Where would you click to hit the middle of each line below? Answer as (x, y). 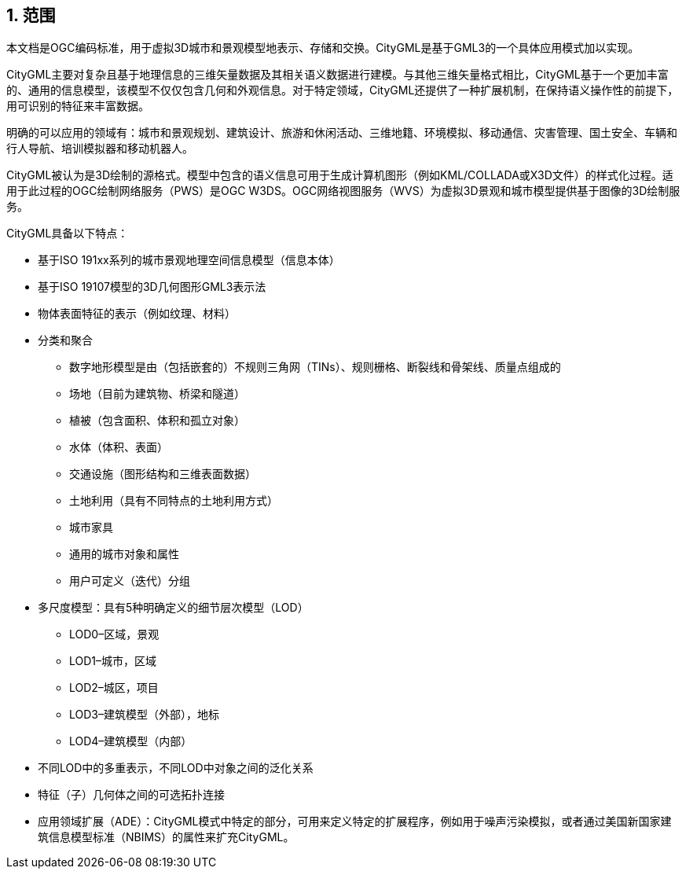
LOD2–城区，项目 (114, 688)
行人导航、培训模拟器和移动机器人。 (100, 149)
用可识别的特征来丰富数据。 (78, 106)
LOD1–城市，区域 (113, 661)
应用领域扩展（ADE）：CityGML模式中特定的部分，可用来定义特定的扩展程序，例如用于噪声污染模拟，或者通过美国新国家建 (355, 822)
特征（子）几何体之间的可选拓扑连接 (131, 795)
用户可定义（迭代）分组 (130, 581)
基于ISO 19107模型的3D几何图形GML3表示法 (152, 287)
